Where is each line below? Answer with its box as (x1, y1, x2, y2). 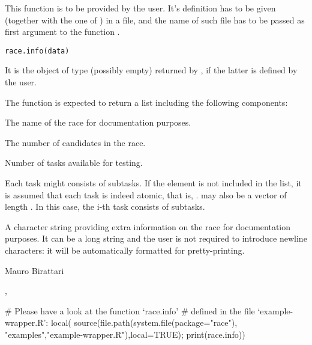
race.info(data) (5, 46, 70, 55)
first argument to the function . (5, 25, 120, 38)
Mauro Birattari (5, 264, 64, 276)
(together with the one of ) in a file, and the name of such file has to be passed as (5, 13, 305, 26)
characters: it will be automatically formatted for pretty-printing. (5, 243, 245, 256)
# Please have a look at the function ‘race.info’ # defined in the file (5, 304, 255, 317)
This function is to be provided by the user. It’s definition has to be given (5, 2, 276, 14)
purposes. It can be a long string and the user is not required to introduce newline (5, 232, 307, 245)
